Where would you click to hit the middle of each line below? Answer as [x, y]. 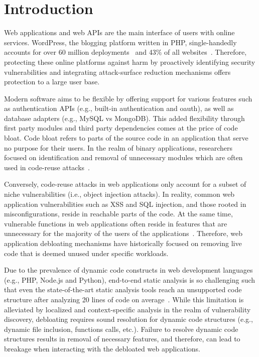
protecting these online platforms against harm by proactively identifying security [130, 62]
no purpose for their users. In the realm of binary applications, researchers [118, 147]
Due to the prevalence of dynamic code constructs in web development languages [128, 270]
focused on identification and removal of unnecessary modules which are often [123, 157]
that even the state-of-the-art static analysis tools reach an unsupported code [123, 289]
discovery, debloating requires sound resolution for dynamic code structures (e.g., [128, 319]
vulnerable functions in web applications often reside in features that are [116, 223]
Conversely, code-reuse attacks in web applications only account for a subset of [125, 184]
